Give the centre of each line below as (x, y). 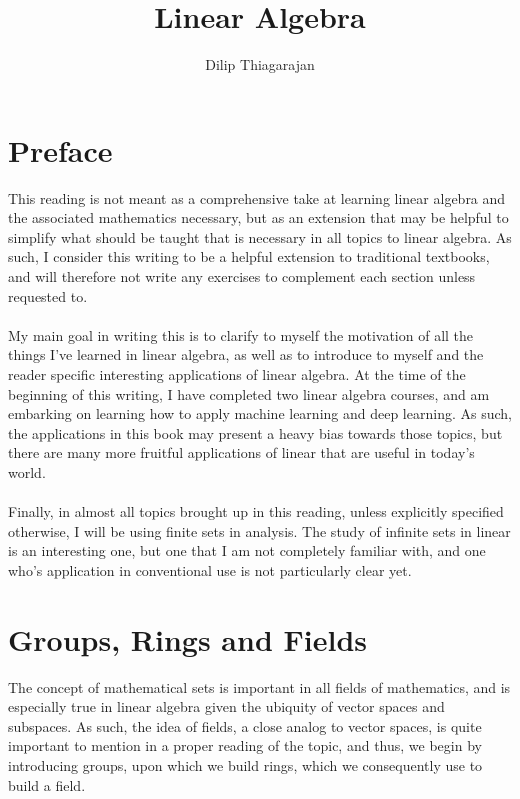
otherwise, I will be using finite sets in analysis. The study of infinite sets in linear (259, 530)
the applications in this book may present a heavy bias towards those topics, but (255, 432)
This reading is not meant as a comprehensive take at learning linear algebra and (257, 197)
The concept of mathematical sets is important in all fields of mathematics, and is (259, 686)
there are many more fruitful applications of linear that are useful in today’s (241, 452)
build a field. (47, 784)
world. (27, 471)
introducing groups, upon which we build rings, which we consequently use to (245, 765)
